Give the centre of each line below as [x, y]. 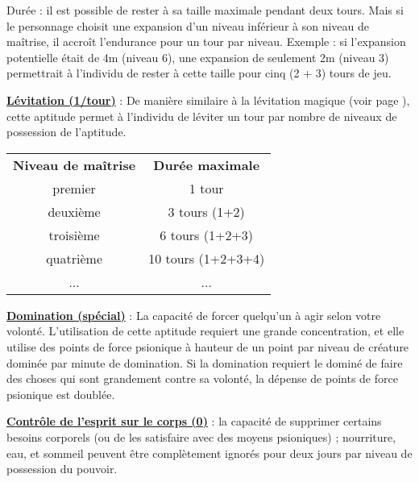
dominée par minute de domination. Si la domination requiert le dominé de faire [205, 362]
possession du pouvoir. [62, 469]
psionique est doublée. [61, 394]
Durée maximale [207, 164]
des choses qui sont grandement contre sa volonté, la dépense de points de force [202, 378]
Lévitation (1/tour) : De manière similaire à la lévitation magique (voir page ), [208, 100]
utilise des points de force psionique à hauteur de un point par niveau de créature [208, 346]
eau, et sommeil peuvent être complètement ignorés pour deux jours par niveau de [209, 453]
